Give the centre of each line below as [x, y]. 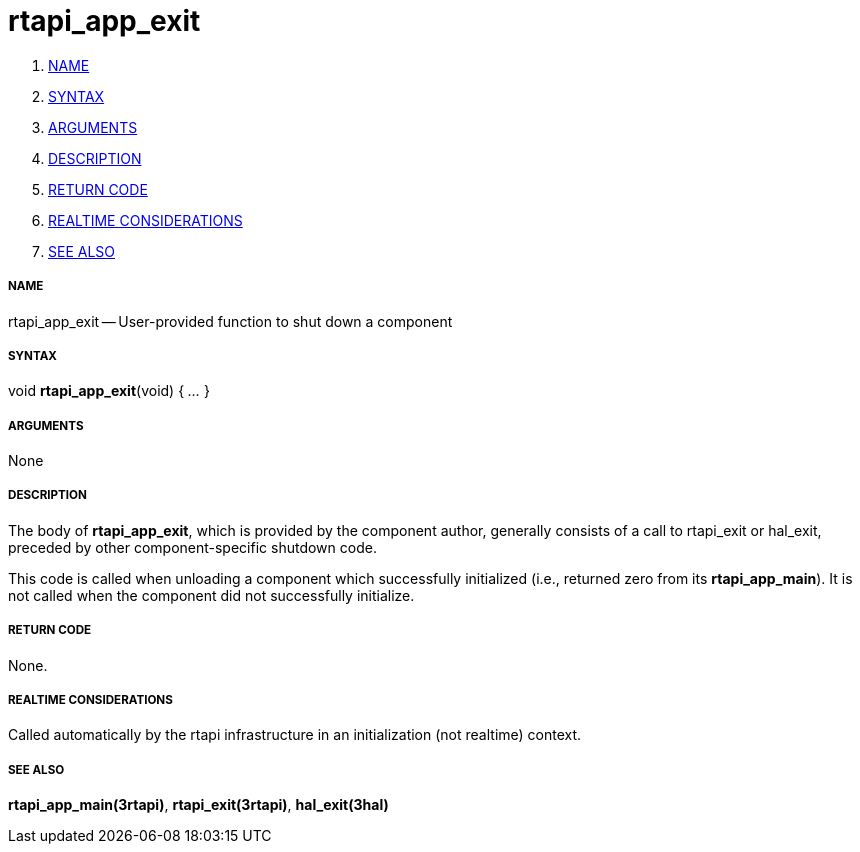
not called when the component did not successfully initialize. [211, 595]
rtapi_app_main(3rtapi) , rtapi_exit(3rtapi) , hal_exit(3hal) [198, 805]
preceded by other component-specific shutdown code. [192, 547]
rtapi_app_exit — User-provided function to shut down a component [230, 321]
